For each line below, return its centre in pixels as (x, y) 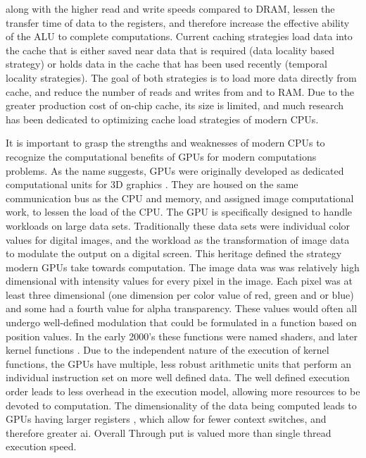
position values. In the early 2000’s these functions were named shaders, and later (182, 336)
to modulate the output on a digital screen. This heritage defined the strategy (174, 253)
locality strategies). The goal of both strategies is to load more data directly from (181, 77)
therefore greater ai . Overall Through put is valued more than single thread (169, 432)
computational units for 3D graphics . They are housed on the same (152, 184)
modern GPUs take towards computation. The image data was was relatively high (183, 267)
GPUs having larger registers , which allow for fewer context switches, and (166, 419)
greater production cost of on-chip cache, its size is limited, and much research (175, 105)
